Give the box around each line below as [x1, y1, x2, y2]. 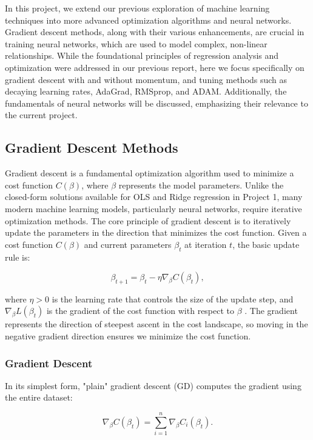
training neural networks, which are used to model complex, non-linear [5, 37, 268, 50]
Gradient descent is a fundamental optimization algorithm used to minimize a [5, 167, 294, 179]
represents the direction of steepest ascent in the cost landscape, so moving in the [5, 318, 308, 330]
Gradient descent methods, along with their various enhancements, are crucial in [5, 25, 305, 38]
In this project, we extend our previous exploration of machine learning [5, 2, 270, 14]
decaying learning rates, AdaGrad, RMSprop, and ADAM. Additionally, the [5, 85, 287, 98]
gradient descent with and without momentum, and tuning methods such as [5, 73, 288, 85]
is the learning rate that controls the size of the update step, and [52, 292, 294, 305]
